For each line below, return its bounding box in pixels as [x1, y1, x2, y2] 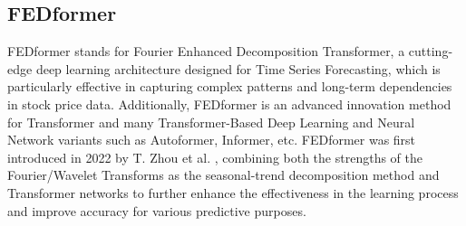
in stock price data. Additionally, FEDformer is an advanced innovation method [7, 94, 451, 113]
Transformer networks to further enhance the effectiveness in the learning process [7, 183, 459, 202]
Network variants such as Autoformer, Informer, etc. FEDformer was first [7, 130, 416, 149]
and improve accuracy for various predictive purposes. [7, 201, 306, 220]
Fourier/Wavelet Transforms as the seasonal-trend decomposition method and [7, 165, 440, 184]
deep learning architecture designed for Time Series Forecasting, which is [35, 59, 441, 78]
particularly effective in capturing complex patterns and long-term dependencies [7, 77, 452, 96]
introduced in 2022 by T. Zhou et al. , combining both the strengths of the [7, 147, 422, 166]
